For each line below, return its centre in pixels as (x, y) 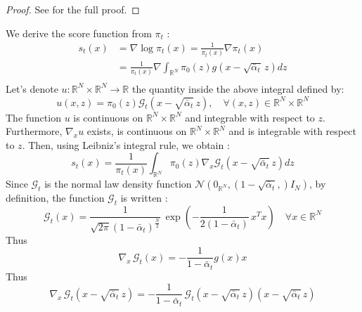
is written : (144, 198)
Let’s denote (32, 88)
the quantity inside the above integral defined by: (238, 88)
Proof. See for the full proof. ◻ (73, 9)
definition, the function (55, 198)
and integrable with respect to (250, 117)
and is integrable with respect (292, 131)
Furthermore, (34, 131)
